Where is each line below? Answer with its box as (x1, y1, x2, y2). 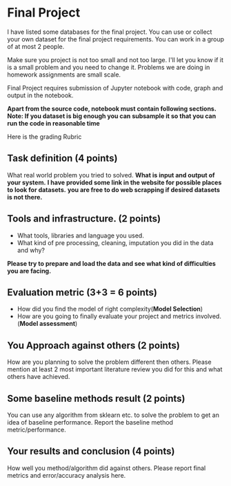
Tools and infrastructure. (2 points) (7, 213, 161, 225)
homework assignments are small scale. (7, 70, 121, 79)
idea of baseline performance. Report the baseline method (7, 418, 174, 426)
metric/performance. (7, 426, 67, 434)
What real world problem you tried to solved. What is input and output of (7, 171, 215, 179)
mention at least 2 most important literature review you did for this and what (7, 365, 223, 373)
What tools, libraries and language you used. (17, 231, 145, 240)
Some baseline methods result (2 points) (7, 392, 185, 405)
